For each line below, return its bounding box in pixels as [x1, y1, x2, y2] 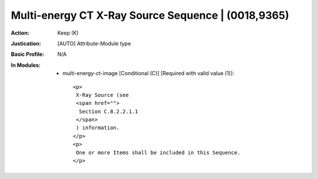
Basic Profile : [11, 50, 44, 58]
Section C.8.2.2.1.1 [78, 108, 138, 114]
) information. [75, 124, 120, 131]
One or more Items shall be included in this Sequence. [75, 149, 241, 156]
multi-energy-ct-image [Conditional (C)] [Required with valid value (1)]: [62, 70, 234, 77]
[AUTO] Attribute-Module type [57, 40, 131, 47]
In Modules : [11, 62, 41, 69]
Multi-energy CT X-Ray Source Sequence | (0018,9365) [11, 9, 290, 22]
